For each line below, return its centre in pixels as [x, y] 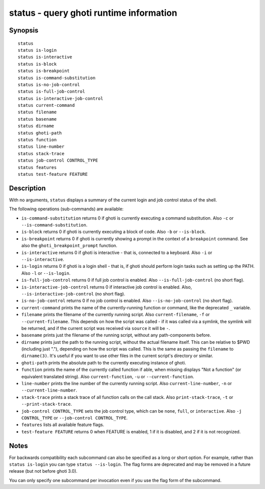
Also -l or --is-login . [46, 273]
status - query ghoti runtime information [93, 13]
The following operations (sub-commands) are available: [66, 209]
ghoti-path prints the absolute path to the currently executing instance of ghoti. [104, 362]
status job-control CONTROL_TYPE [58, 161]
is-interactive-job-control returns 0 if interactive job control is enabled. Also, [107, 287]
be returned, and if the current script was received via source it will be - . [96, 328]
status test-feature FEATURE [53, 174]
